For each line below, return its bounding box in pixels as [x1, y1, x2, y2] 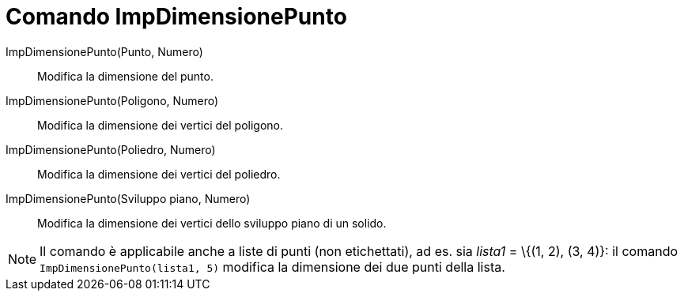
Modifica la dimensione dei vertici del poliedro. [37, 167, 281, 181]
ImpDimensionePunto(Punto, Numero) [6, 44, 203, 58]
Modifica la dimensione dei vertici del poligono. [37, 118, 284, 132]
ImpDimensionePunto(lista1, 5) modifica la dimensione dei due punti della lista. [40, 258, 505, 275]
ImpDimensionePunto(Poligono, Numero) [6, 93, 219, 107]
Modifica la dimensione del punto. [37, 69, 214, 83]
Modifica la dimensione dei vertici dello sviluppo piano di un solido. [37, 216, 387, 230]
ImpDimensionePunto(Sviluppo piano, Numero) [6, 191, 251, 205]
